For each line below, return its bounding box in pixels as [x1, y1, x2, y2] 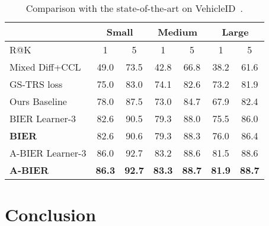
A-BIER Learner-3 [9, 146, 87, 160]
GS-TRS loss [9, 77, 63, 91]
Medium [158, 25, 197, 39]
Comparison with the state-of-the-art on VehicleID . [25, 1, 243, 15]
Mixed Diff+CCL [9, 60, 81, 74]
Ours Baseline [9, 94, 67, 108]
